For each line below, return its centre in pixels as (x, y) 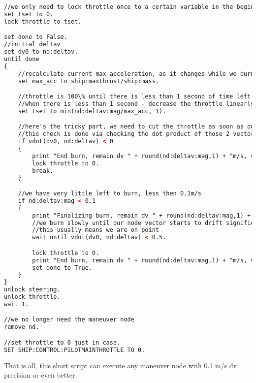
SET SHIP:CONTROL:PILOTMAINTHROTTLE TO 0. (75, 350)
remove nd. (22, 327)
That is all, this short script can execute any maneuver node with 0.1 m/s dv (120, 365)
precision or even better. (41, 375)
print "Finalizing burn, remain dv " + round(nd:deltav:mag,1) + (142, 215)
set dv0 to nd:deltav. (41, 52)
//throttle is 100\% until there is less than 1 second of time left (134, 97)
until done (22, 59)
